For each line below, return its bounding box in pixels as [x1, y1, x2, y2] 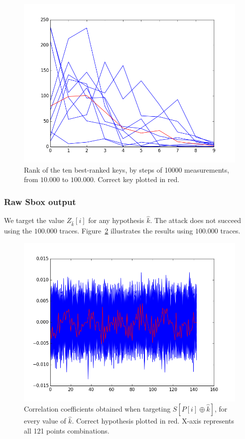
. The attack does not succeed [150, 215, 241, 225]
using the [4, 225, 32, 235]
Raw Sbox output [4, 195, 76, 208]
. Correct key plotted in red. [93, 174, 180, 185]
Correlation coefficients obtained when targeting [24, 404, 171, 414]
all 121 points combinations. [24, 425, 110, 436]
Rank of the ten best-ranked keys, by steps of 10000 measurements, [24, 164, 230, 175]
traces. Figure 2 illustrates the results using [59, 225, 193, 235]
